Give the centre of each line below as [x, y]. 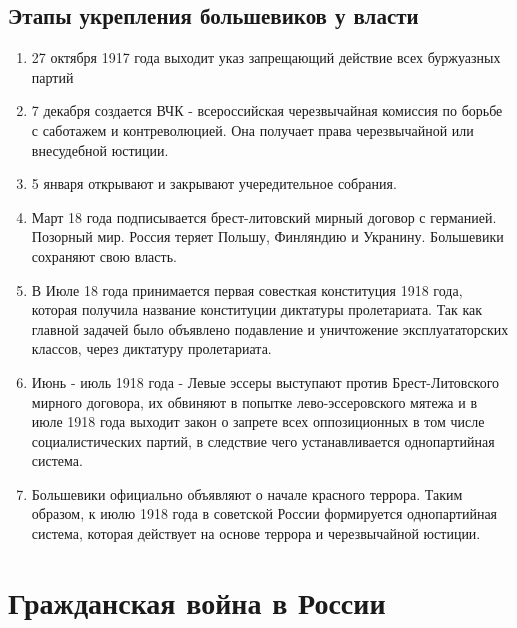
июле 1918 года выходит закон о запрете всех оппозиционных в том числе [258, 421]
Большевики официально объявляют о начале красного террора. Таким [247, 493]
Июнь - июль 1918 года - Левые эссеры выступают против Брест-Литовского [265, 381]
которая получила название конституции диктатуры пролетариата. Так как [257, 309]
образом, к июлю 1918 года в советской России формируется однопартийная [264, 513]
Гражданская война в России [197, 601]
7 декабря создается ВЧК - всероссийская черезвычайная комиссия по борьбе [267, 110]
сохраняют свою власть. [104, 255]
